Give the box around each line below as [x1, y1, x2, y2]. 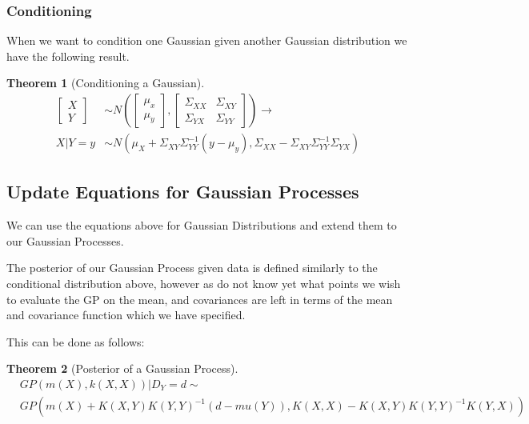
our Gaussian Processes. [6, 232, 124, 249]
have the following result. [6, 47, 130, 64]
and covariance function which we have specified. [6, 306, 246, 323]
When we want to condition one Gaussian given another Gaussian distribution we [6, 32, 407, 49]
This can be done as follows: [6, 333, 145, 350]
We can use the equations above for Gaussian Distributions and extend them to [6, 217, 397, 234]
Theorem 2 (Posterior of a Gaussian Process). [6, 360, 238, 377]
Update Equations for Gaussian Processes [6, 179, 359, 204]
